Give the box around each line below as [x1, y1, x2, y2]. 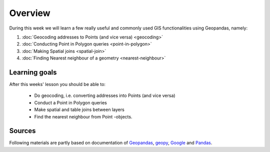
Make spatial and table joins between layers [34, 106, 124, 112]
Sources [9, 126, 36, 135]
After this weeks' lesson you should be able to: [9, 81, 106, 87]
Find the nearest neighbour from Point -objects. [34, 113, 132, 119]
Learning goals [9, 68, 57, 76]
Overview [9, 7, 50, 18]
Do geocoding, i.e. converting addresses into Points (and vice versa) [34, 92, 175, 98]
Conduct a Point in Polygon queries [34, 99, 107, 105]
